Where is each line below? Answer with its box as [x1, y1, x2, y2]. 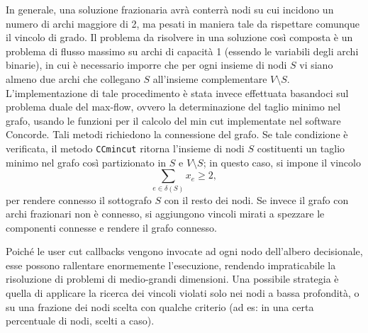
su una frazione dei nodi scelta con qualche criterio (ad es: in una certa [6, 299, 314, 314]
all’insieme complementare [152, 71, 267, 86]
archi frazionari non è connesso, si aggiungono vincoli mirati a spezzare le [6, 206, 325, 221]
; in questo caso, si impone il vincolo [203, 154, 361, 169]
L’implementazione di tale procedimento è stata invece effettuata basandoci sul [6, 85, 349, 100]
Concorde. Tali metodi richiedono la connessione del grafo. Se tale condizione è [6, 127, 348, 142]
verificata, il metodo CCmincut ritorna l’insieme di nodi [6, 140, 245, 155]
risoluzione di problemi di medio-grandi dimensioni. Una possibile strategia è [6, 271, 339, 286]
